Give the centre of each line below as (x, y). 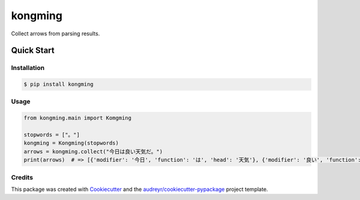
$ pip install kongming (59, 84)
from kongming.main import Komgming (78, 118)
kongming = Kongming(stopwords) (71, 143)
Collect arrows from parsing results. (55, 34)
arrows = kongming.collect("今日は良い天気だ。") (93, 151)
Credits (22, 177)
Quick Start (33, 51)
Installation (28, 68)
